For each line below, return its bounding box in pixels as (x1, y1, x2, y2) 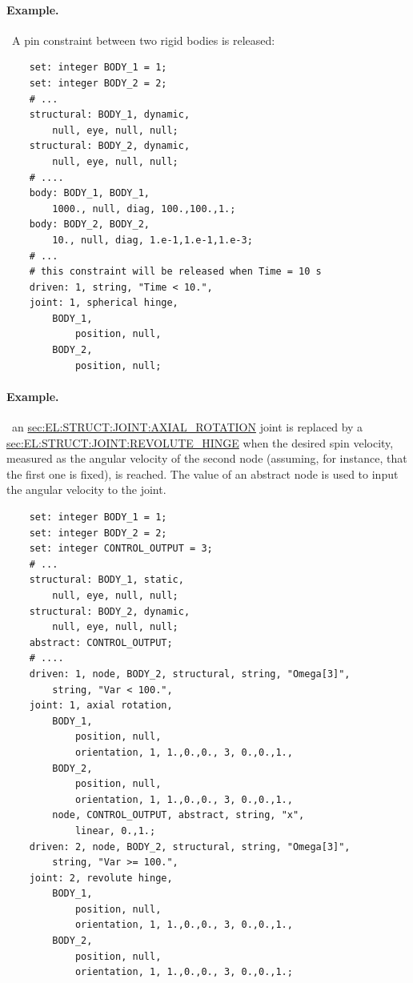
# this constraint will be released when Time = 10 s (29, 266, 322, 278)
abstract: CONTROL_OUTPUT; (29, 636, 173, 648)
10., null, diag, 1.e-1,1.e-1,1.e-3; (52, 234, 253, 246)
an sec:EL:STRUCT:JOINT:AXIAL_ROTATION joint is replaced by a (11, 419, 363, 435)
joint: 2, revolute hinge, (29, 872, 173, 884)
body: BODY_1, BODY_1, (29, 187, 150, 199)
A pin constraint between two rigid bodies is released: (11, 31, 275, 48)
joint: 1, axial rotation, (29, 700, 173, 712)
